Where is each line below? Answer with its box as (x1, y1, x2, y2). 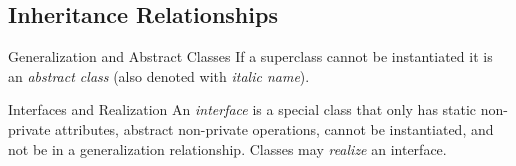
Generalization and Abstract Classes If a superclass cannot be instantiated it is (8, 46, 493, 67)
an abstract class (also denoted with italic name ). (8, 65, 310, 86)
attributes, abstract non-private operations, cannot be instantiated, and (55, 118, 494, 139)
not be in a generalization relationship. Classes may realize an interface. (8, 138, 447, 159)
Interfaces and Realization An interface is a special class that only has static (8, 99, 477, 120)
